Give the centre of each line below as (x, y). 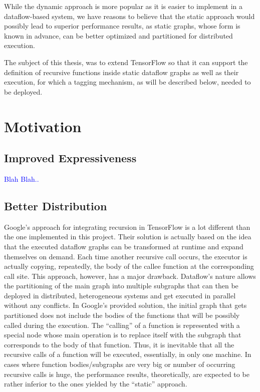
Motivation (43, 126)
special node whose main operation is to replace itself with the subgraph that (123, 335)
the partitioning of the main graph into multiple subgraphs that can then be (121, 286)
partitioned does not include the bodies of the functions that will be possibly (122, 315)
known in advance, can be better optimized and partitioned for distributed (118, 35)
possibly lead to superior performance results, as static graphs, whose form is (122, 26)
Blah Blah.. (22, 178)
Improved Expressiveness (70, 158)
